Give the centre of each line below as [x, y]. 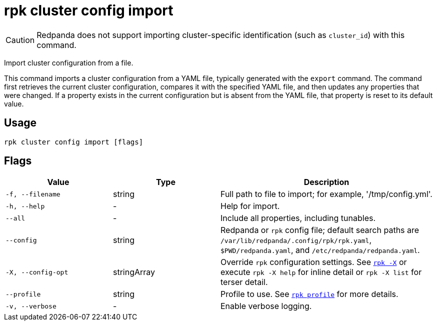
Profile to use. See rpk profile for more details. [309, 294]
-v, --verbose [31, 306]
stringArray [134, 272]
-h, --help [25, 206]
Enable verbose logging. [266, 306]
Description [326, 182]
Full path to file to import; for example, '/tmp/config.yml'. [326, 194]
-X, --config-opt [37, 272]
